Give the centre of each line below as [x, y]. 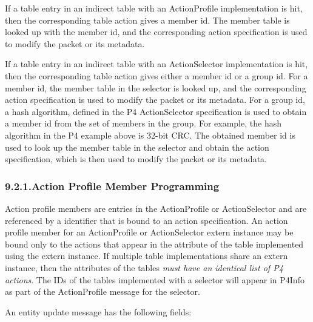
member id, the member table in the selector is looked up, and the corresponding [156, 87]
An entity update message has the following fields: [98, 311]
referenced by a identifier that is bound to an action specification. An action [146, 220]
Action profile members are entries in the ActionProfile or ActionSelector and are [156, 208]
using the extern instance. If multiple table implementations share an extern [146, 256]
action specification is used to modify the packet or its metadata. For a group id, [155, 100]
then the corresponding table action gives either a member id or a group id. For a [156, 75]
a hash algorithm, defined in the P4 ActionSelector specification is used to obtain [156, 111]
